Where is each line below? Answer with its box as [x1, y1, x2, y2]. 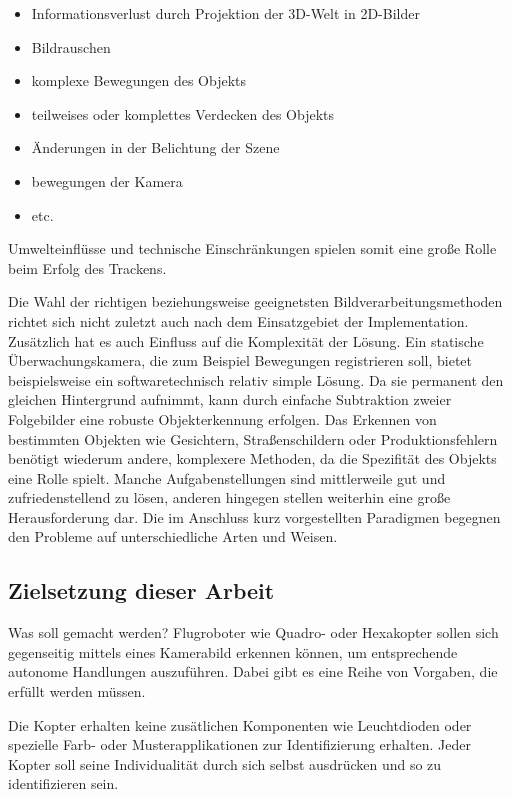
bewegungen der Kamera [31, 170, 183, 191]
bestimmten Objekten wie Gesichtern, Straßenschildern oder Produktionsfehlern [8, 428, 498, 449]
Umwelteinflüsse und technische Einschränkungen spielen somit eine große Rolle [8, 238, 497, 259]
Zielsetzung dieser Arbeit [8, 575, 275, 606]
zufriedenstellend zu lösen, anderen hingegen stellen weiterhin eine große [8, 487, 451, 508]
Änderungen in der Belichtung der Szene [31, 137, 280, 158]
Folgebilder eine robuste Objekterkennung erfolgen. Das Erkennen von [8, 408, 437, 429]
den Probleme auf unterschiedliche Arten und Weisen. [8, 526, 338, 547]
